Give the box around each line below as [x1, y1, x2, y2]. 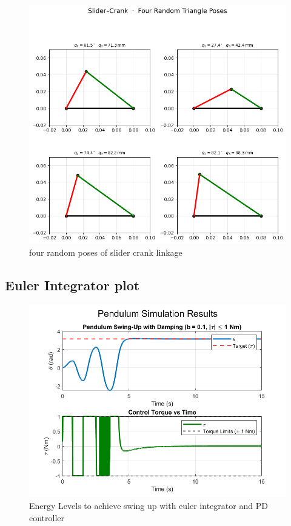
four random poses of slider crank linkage [29, 245, 182, 258]
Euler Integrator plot [5, 275, 140, 294]
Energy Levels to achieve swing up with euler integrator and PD [29, 499, 268, 511]
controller [29, 511, 65, 524]
